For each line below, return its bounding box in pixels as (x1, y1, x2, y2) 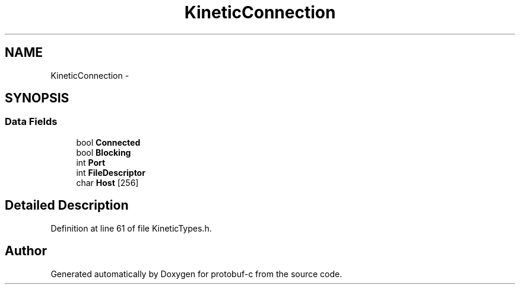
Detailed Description (5, 198, 129, 213)
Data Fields (5, 115, 58, 128)
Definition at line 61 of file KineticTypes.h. (50, 223, 212, 233)
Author (5, 243, 47, 259)
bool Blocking (76, 147, 131, 158)
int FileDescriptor (76, 167, 145, 178)
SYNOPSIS (5, 91, 69, 106)
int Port (76, 157, 106, 168)
